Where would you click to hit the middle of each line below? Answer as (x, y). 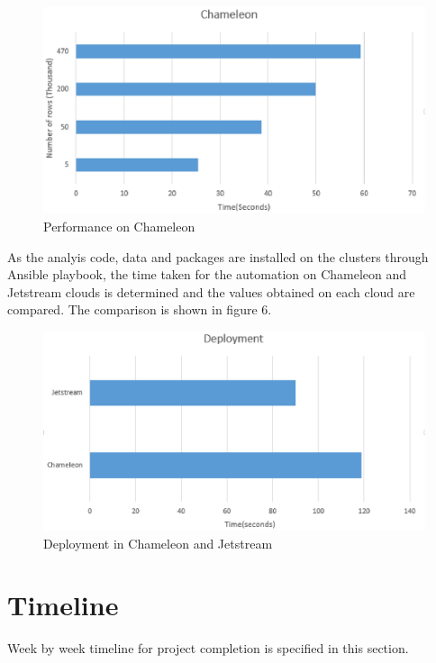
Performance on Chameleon (119, 226)
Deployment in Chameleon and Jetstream (158, 543)
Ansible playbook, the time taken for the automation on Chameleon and (207, 274)
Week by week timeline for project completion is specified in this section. (208, 648)
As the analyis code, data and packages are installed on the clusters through (218, 256)
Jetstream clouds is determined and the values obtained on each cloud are (211, 291)
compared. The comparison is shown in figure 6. (140, 309)
